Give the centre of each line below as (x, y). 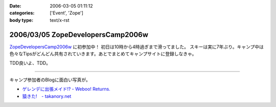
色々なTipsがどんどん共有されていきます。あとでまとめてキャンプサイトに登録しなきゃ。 (103, 54)
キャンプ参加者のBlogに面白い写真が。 (50, 80)
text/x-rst (60, 20)
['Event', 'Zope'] (67, 13)
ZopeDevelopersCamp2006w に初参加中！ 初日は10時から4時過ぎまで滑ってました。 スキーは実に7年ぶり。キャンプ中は (137, 47)
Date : (15, 6)
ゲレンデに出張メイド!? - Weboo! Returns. (66, 89)
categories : (22, 13)
